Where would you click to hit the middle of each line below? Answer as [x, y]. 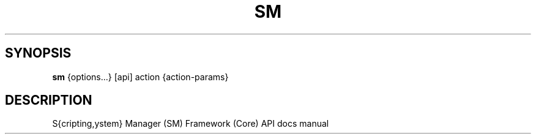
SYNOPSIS [38, 53]
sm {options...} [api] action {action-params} [140, 77]
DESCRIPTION [49, 100]
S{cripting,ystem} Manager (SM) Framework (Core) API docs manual [191, 124]
